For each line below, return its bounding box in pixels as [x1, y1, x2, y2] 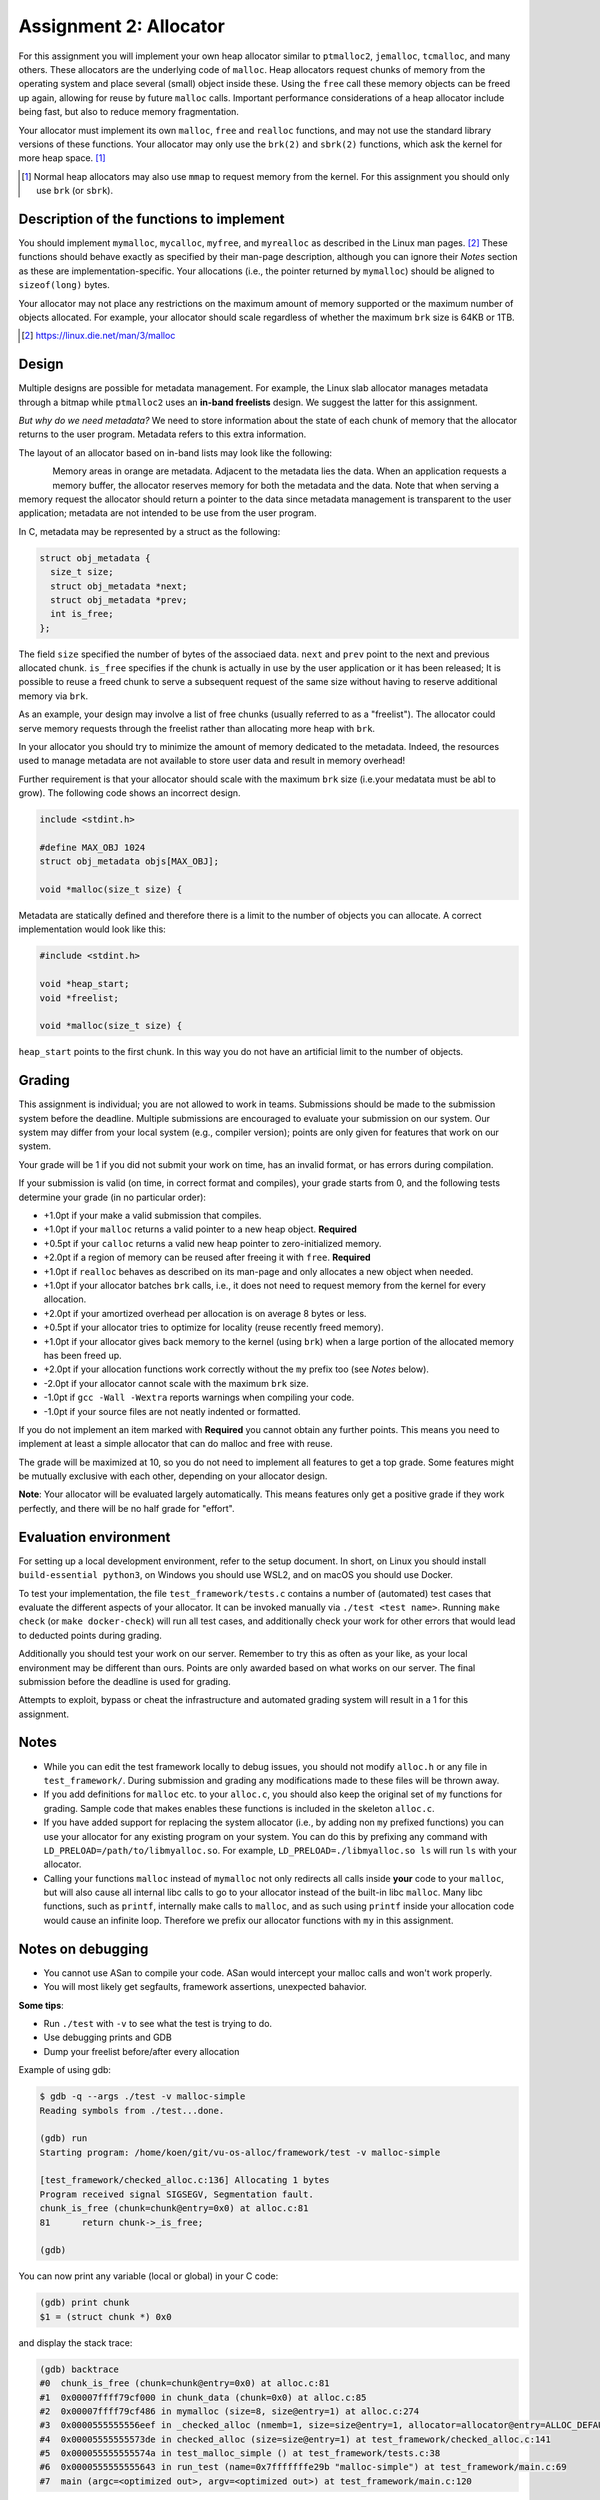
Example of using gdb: [18, 2064, 112, 2076]
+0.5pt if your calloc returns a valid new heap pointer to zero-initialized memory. [43, 1237, 382, 1249]
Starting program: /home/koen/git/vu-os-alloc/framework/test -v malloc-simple [39, 2146, 441, 2158]
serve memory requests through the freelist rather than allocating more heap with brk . [18, 722, 375, 734]
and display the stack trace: [18, 2336, 133, 2349]
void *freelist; [39, 992, 120, 1004]
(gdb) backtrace [39, 2363, 120, 2375]
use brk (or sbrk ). [36, 185, 114, 197]
